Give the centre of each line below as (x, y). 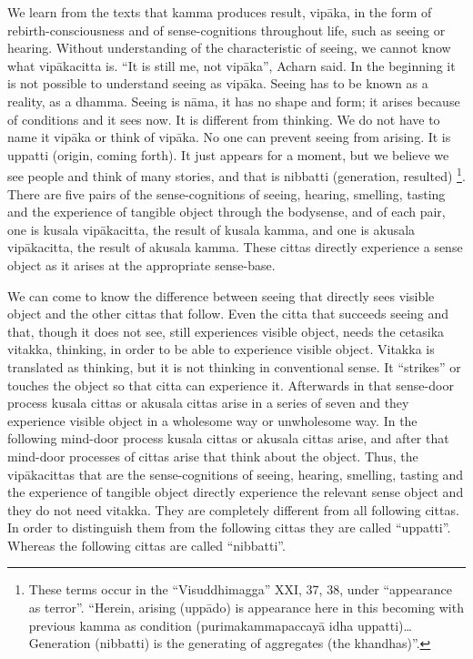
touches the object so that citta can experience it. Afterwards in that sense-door (231, 385)
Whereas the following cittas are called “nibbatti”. (146, 545)
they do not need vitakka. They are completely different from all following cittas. (233, 509)
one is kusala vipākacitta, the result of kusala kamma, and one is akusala (211, 229)
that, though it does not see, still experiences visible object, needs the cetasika (226, 331)
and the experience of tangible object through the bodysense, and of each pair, (226, 212)
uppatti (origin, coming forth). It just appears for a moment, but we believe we (228, 154)
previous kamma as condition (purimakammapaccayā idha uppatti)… (220, 625)
